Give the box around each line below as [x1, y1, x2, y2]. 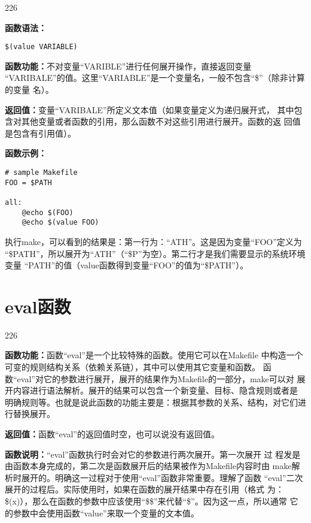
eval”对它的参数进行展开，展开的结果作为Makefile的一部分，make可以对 [17, 372, 294, 385]
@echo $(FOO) [22, 208, 74, 217]
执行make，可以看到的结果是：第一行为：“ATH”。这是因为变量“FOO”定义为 [5, 235, 302, 247]
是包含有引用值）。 [5, 126, 76, 139]
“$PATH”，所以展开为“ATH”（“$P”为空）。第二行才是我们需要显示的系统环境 [5, 247, 306, 259]
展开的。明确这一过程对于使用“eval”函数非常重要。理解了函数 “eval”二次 [21, 471, 303, 483]
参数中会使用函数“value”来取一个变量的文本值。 [13, 506, 199, 519]
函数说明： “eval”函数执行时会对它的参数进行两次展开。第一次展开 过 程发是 [5, 448, 301, 460]
